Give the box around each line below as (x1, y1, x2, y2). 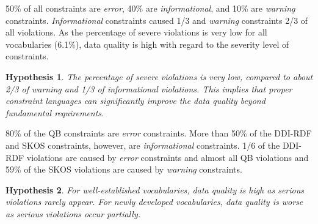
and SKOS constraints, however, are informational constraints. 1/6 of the (5, 138, 280, 151)
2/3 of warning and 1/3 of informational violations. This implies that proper (5, 82, 292, 95)
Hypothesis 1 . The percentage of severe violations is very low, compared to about (5, 70, 313, 83)
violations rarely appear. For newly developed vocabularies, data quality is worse (5, 195, 303, 208)
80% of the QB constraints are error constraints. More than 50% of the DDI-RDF (5, 127, 312, 140)
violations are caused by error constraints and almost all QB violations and (26, 151, 309, 163)
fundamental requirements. (5, 106, 104, 119)
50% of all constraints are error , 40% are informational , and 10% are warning (5, 2, 295, 14)
